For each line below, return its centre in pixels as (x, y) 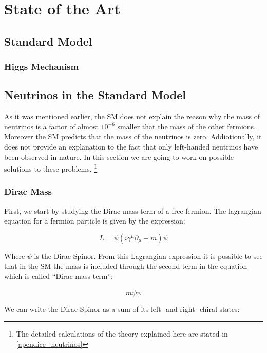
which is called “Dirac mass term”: (59, 276)
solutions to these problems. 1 (51, 168)
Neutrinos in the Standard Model (95, 95)
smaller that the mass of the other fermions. (187, 126)
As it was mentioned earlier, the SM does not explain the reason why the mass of (132, 116)
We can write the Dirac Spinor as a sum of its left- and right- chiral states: (122, 309)
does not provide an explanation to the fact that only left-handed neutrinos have (131, 146)
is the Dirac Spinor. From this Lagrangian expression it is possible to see (148, 256)
